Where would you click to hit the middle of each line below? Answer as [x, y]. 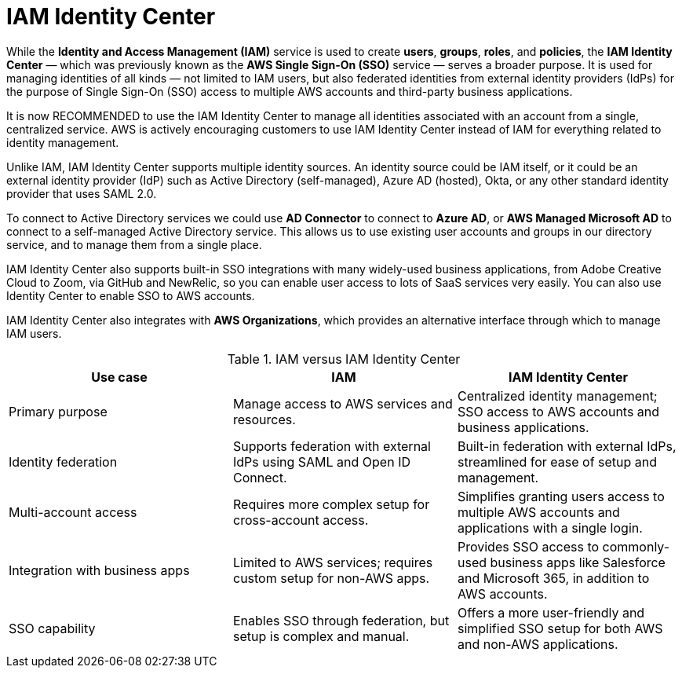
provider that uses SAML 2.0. [82, 193]
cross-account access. [301, 520]
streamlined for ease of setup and [557, 462]
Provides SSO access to [528, 546]
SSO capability [52, 628]
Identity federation [63, 462]
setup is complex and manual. [321, 636]
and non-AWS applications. [538, 644]
